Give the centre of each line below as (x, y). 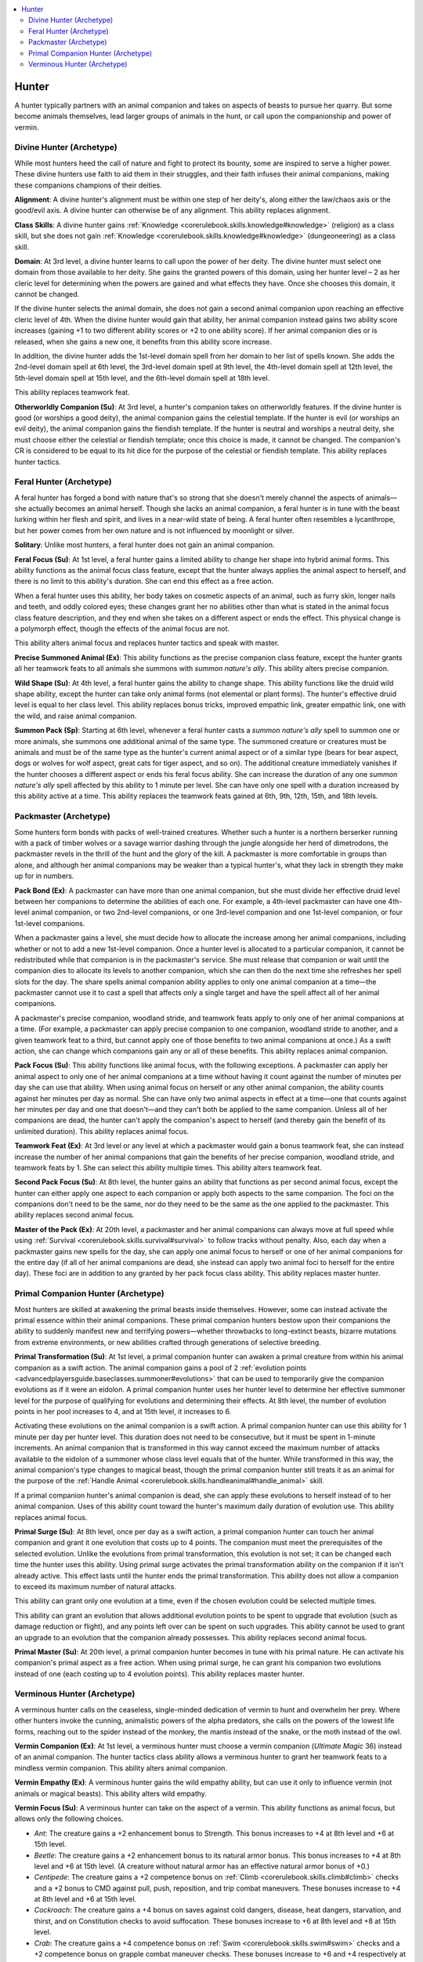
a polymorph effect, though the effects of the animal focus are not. (122, 629)
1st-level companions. (50, 923)
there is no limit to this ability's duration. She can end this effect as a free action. (144, 582)
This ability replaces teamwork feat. (72, 392)
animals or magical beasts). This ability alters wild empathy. (111, 1793)
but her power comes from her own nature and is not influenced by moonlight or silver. (154, 531)
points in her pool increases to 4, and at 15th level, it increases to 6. (123, 1412)
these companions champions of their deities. (88, 185)
